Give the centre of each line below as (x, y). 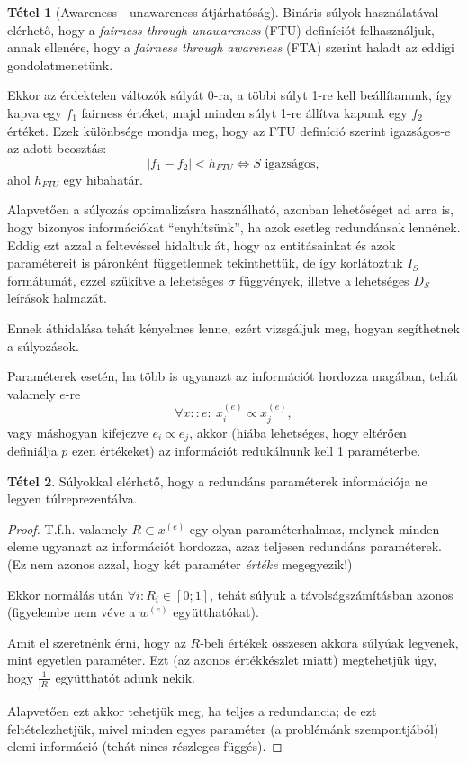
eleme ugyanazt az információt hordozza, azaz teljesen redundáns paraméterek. (225, 546)
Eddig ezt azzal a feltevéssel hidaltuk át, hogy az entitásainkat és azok (202, 245)
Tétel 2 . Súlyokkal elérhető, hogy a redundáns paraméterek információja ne (217, 481)
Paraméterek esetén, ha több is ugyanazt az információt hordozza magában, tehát (233, 376)
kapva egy (35, 112)
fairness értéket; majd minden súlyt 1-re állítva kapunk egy (244, 112)
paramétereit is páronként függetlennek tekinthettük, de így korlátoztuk (205, 263)
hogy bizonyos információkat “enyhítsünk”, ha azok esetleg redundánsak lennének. (234, 227)
